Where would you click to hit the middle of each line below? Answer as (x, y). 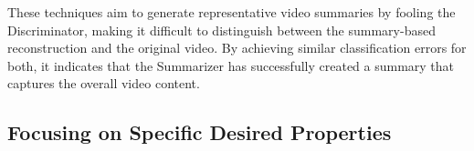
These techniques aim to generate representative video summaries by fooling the (232, 12)
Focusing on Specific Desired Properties (200, 132)
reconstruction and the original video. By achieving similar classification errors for (237, 48)
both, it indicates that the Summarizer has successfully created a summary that (231, 65)
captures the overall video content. (104, 83)
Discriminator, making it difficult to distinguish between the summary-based (221, 30)
